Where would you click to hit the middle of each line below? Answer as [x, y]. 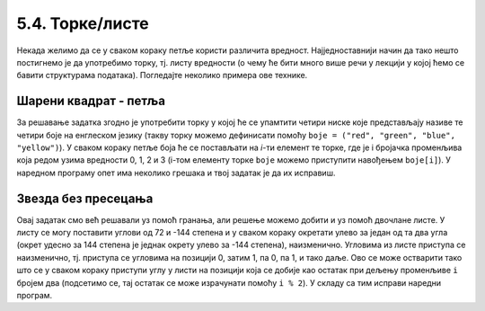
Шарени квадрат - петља [91, 101]
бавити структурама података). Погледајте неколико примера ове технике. [162, 76]
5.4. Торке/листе [83, 23]
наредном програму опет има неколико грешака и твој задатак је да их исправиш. [176, 173]
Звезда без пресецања [85, 198]
